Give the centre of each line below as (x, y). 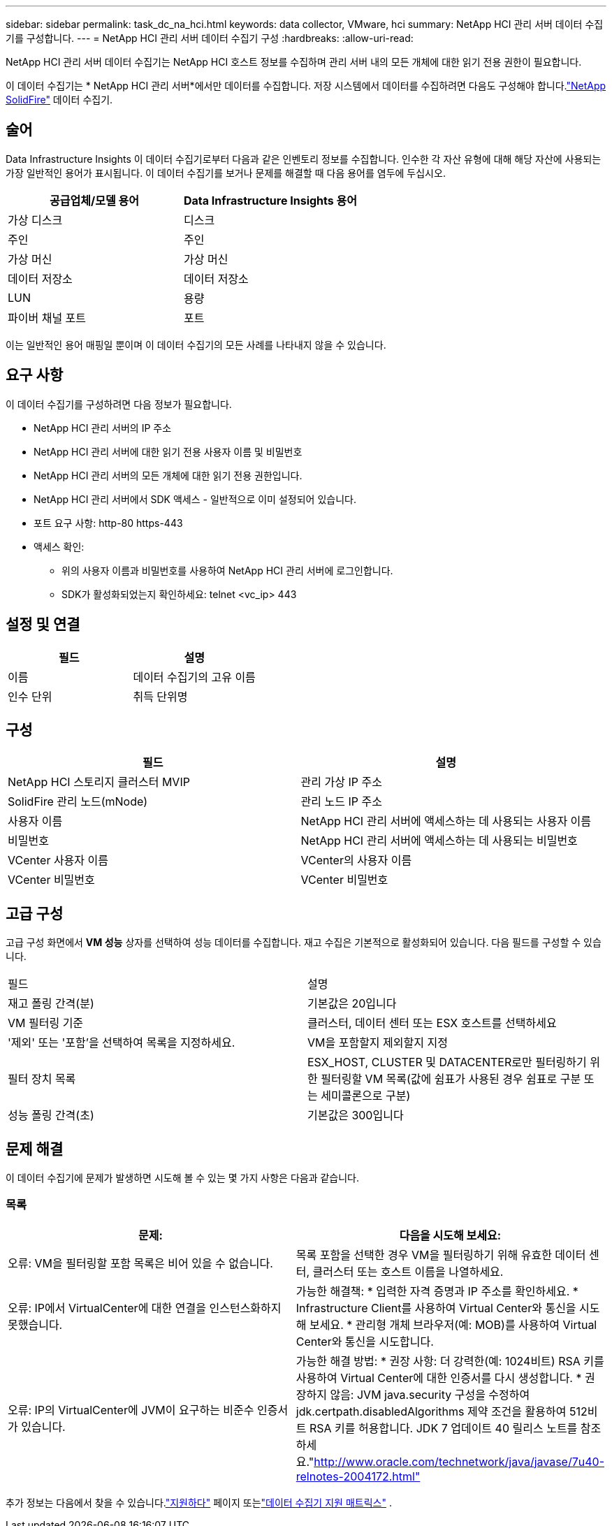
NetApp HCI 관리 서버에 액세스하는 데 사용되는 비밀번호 (439, 841)
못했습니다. (35, 1324)
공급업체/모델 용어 (94, 200)
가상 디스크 (35, 220)
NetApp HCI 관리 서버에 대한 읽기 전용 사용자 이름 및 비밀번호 (168, 451)
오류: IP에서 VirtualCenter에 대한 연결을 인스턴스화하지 (145, 1308)
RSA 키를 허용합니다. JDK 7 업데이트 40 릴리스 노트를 (443, 1428)
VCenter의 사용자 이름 (356, 860)
